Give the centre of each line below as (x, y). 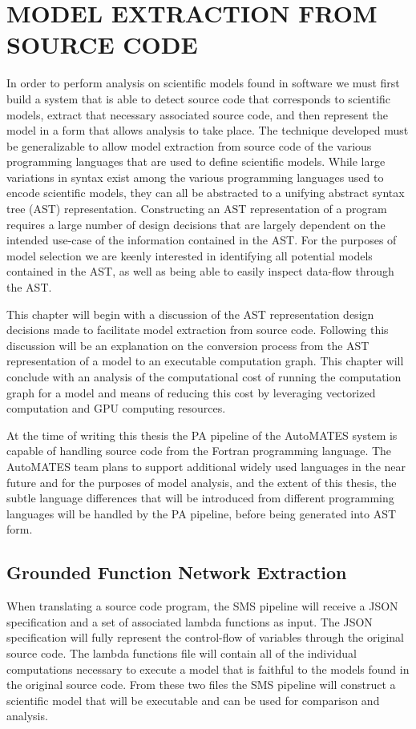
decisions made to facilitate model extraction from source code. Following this (198, 330)
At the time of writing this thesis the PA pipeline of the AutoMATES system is (202, 435)
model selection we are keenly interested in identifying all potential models (190, 255)
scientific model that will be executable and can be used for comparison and (193, 700)
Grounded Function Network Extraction (177, 572)
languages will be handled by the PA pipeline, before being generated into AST (202, 513)
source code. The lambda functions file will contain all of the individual (182, 652)
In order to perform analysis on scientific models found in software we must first (203, 83)
